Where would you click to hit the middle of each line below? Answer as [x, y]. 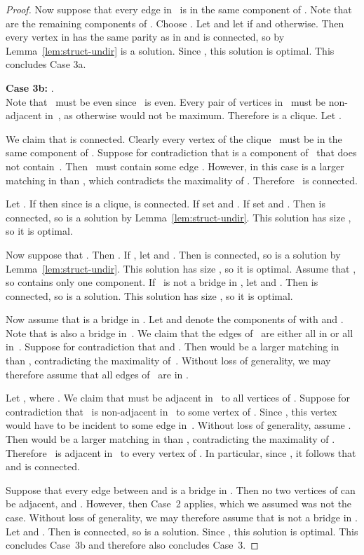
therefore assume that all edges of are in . [97, 374]
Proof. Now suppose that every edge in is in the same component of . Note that [179, 9]
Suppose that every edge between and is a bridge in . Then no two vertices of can [181, 489]
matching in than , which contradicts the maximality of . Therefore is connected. [182, 180]
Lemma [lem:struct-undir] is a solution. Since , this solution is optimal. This [170, 50]
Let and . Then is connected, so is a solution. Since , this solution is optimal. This [182, 531]
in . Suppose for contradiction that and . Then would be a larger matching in [173, 347]
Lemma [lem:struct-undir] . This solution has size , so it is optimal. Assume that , [181, 268]
